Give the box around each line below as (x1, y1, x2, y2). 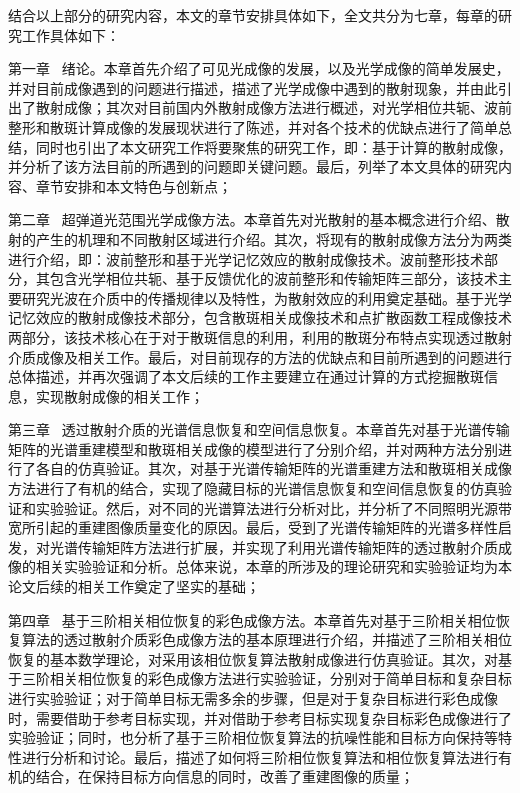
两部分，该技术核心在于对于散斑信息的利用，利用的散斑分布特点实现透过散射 (8, 326, 512, 347)
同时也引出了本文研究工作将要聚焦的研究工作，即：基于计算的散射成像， (35, 136, 512, 157)
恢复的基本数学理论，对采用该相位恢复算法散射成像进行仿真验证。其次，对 (8, 648, 498, 669)
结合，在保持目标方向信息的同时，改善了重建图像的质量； (35, 766, 414, 787)
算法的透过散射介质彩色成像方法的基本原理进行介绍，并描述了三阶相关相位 (21, 629, 512, 650)
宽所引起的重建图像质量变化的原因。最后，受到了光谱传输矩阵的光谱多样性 (8, 517, 498, 538)
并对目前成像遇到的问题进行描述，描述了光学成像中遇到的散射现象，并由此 (8, 77, 498, 98)
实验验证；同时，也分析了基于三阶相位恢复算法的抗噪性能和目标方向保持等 (8, 727, 498, 748)
